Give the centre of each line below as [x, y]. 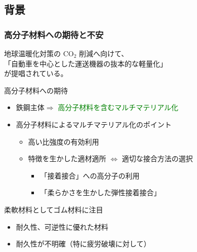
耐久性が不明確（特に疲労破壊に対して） [83, 244]
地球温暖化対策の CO [39, 53]
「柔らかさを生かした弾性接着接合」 [101, 192]
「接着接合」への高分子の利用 [90, 175]
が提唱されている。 [36, 73]
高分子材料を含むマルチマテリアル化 [118, 107]
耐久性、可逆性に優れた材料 [62, 226]
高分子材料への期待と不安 [54, 34]
